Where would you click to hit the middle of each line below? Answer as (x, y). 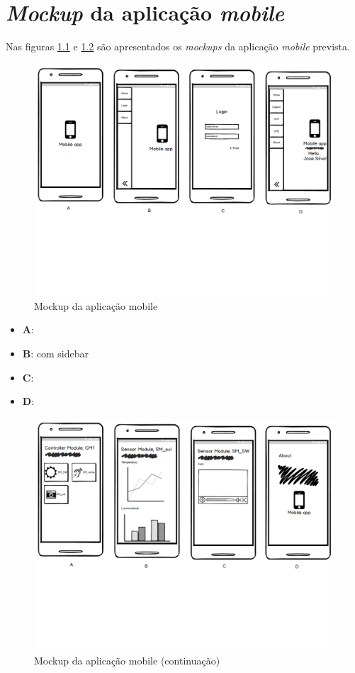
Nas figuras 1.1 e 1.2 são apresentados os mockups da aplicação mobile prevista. (178, 46)
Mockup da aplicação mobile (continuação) (127, 660)
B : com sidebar (56, 354)
